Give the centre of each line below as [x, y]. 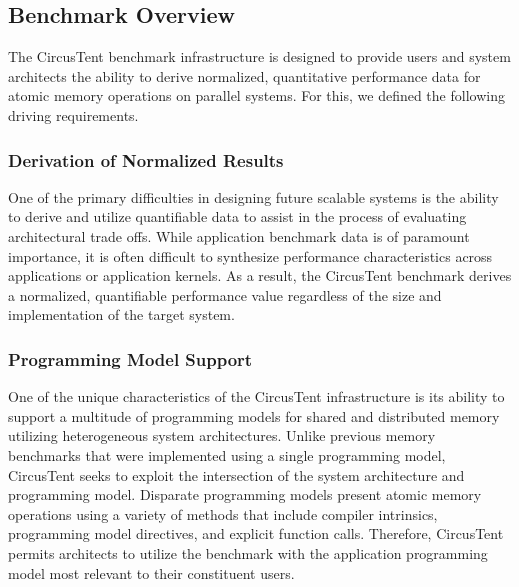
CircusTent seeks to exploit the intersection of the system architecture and [236, 474]
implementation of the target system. [121, 314]
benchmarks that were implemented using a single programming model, [227, 454]
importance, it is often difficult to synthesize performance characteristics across [250, 255]
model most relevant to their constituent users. [151, 572]
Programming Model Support [130, 358]
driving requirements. [73, 114]
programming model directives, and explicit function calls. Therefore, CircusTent [256, 533]
